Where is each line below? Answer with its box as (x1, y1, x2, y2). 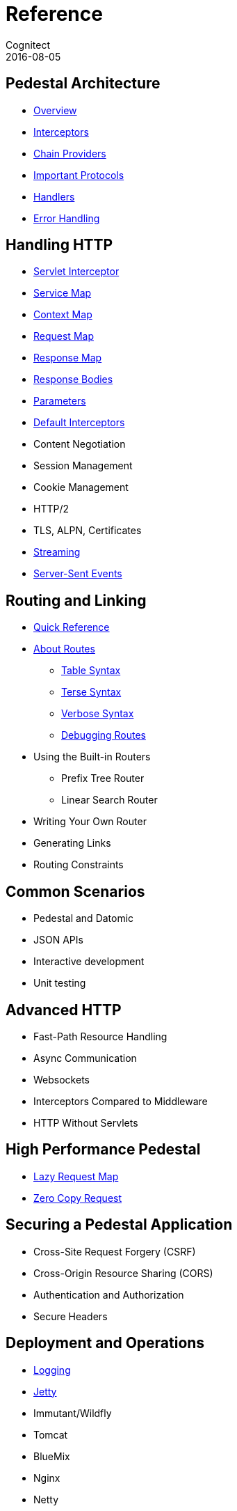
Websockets (33, 1073, 90, 1086)
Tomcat (33, 1428, 68, 1441)
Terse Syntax (61, 686, 122, 698)
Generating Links (33, 837, 111, 850)
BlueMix (33, 1450, 70, 1462)
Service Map (33, 287, 92, 299)
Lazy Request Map (33, 1170, 119, 1182)
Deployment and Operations (6, 1334, 205, 1352)
